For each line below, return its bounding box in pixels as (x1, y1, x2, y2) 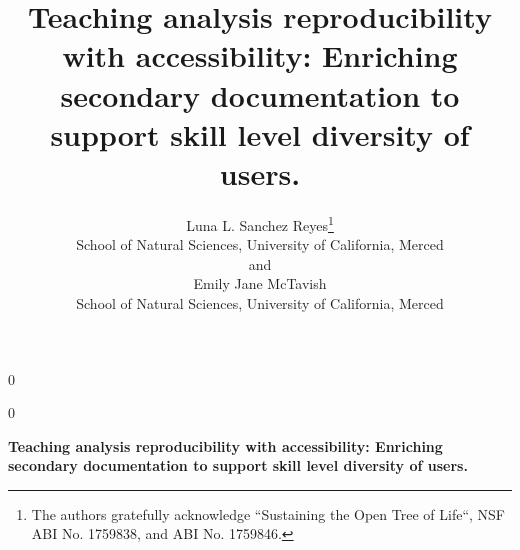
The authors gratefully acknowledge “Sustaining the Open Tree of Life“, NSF (31, 503, 505, 524)
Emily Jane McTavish (193, 273, 327, 294)
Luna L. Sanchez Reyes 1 (186, 211, 334, 235)
